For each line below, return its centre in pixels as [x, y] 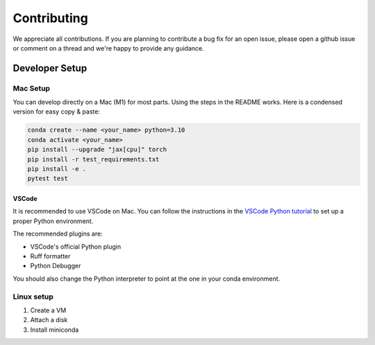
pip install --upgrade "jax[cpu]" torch [97, 150]
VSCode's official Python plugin [76, 247]
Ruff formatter [50, 256]
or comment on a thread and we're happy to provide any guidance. [108, 48]
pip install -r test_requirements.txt [93, 159]
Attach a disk [49, 320]
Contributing [50, 18]
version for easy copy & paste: [57, 112]
